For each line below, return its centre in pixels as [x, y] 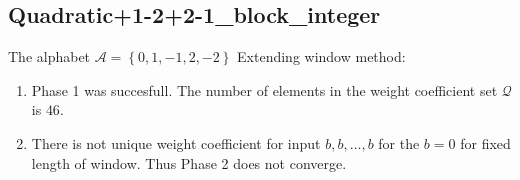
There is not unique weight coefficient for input [176, 142]
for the [399, 142]
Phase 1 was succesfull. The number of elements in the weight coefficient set [264, 89]
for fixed [485, 142]
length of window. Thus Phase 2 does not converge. [189, 162]
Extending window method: [321, 56]
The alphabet [49, 56]
